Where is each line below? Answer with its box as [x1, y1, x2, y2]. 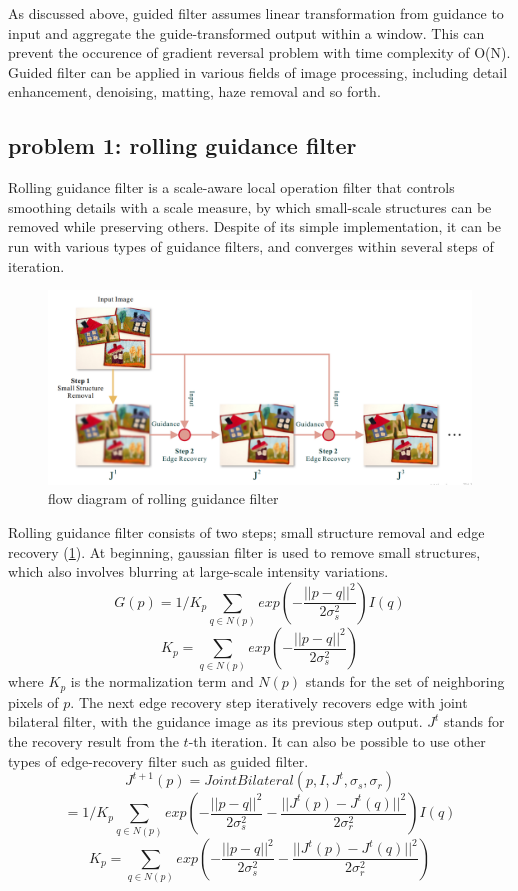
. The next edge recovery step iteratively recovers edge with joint [70, 691, 468, 712]
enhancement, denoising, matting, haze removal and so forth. [8, 81, 381, 102]
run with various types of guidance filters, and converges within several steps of [8, 235, 494, 256]
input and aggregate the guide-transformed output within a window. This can [8, 22, 485, 43]
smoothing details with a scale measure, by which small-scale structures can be [8, 196, 492, 217]
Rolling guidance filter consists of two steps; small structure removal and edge [8, 521, 485, 542]
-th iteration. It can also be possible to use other [188, 731, 486, 752]
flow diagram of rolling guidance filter [48, 488, 279, 509]
